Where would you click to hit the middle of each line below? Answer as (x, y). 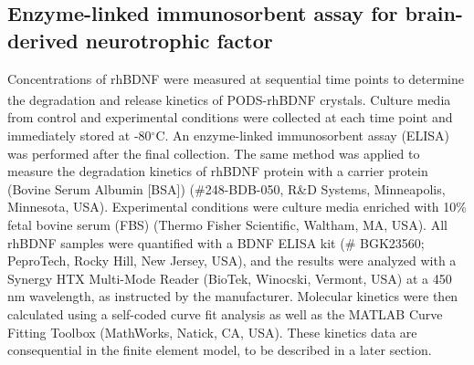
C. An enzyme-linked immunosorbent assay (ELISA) (302, 136)
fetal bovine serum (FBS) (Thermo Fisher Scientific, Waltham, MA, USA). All (227, 224)
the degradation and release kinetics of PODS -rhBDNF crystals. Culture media (229, 99)
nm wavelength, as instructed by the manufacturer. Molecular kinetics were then (233, 296)
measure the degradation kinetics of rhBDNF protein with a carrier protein (218, 171)
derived (43, 40)
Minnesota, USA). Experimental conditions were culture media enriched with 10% (237, 207)
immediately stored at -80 (79, 136)
